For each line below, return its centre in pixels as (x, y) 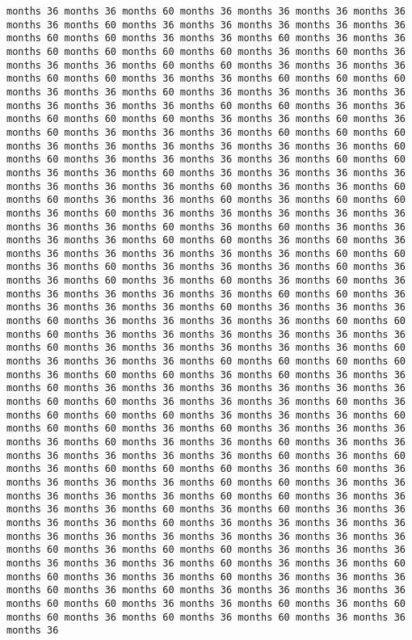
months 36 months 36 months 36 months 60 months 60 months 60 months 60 (206, 362)
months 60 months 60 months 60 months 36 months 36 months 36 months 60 (206, 415)
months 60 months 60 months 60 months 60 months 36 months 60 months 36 (206, 51)
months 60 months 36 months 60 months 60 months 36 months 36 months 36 (206, 550)
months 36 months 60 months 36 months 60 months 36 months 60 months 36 (206, 281)
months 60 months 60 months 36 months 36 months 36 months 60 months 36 (206, 402)
